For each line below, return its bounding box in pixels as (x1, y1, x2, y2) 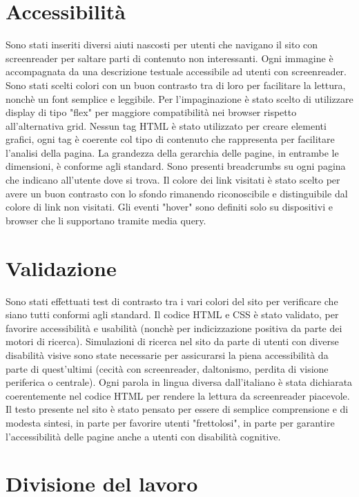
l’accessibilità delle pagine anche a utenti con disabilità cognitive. (6, 429, 281, 443)
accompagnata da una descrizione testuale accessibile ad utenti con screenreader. (6, 64, 347, 79)
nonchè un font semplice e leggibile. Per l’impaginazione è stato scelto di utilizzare (6, 91, 353, 106)
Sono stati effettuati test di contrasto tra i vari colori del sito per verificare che (6, 293, 338, 308)
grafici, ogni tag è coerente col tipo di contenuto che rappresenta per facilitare (6, 132, 335, 146)
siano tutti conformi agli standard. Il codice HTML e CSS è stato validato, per (6, 307, 339, 322)
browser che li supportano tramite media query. (6, 213, 206, 227)
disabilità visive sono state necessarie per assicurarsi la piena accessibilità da (6, 347, 329, 362)
